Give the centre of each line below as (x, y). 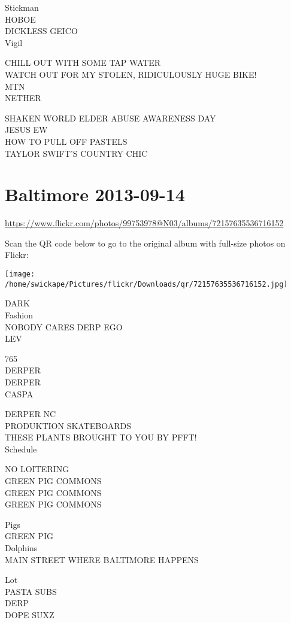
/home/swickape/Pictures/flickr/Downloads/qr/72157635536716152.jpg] (146, 284)
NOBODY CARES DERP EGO (64, 326)
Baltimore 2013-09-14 (95, 194)
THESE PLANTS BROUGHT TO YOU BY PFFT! (101, 437)
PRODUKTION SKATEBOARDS (68, 425)
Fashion (19, 314)
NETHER (23, 98)
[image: (20, 274)
